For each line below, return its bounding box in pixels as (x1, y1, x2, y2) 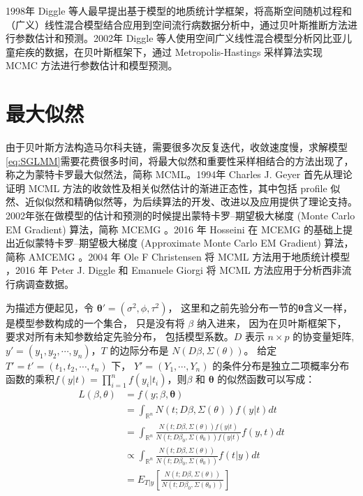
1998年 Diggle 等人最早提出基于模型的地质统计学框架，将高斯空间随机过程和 (6, 3, 353, 17)
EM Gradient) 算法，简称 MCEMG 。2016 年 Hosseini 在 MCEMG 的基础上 (6, 221, 343, 236)
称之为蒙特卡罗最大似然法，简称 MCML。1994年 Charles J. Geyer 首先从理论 (6, 167, 353, 182)
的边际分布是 (110, 342, 169, 357)
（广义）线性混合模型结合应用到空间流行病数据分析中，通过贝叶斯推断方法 (6, 17, 348, 31)
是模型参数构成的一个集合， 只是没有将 (6, 315, 185, 330)
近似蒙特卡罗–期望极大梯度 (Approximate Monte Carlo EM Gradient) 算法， (15, 235, 354, 250)
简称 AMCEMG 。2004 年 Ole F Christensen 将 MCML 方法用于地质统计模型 (6, 249, 350, 263)
